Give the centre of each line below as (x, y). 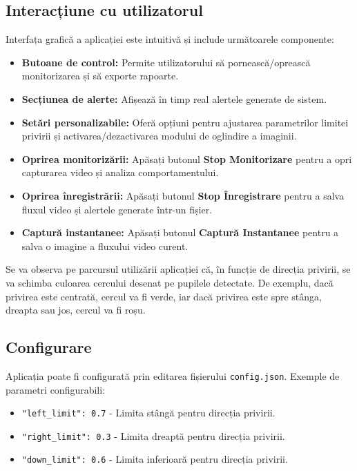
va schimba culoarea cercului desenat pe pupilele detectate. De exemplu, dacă (170, 282)
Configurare (49, 347)
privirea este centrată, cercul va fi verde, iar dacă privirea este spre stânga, (164, 296)
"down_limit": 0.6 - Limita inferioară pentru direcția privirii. (155, 459)
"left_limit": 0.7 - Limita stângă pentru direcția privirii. (148, 413)
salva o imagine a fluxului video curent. (105, 246)
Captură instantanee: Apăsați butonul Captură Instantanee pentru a (180, 232)
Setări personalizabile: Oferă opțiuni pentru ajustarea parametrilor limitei (185, 122)
